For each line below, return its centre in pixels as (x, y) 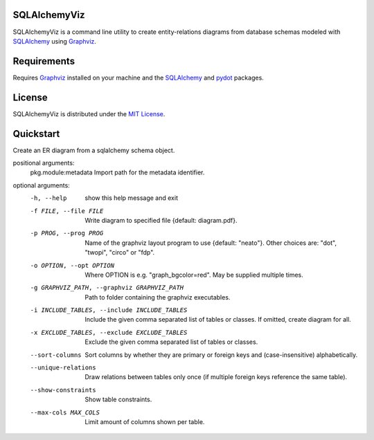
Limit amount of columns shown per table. (145, 422)
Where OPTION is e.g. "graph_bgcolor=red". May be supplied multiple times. (194, 275)
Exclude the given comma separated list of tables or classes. (171, 342)
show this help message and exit (131, 198)
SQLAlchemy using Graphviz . (55, 41)
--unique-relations (63, 368)
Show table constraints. (118, 400)
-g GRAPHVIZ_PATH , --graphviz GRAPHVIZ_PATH (107, 288)
